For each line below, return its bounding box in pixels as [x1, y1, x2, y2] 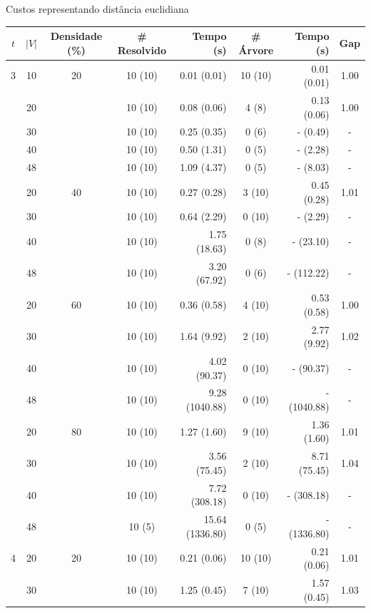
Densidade [50, 29, 103, 43]
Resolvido [117, 42, 166, 57]
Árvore [238, 42, 274, 57]
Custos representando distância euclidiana [6, 1, 189, 16]
